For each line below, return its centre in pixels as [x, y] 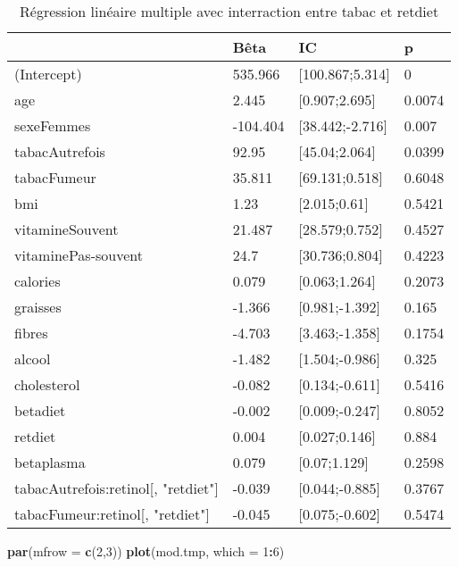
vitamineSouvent [67, 229]
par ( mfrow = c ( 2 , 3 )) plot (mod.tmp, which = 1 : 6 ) [146, 551]
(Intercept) [48, 74]
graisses [38, 307]
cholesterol [47, 384]
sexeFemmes [53, 125]
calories [37, 281]
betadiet [40, 410]
